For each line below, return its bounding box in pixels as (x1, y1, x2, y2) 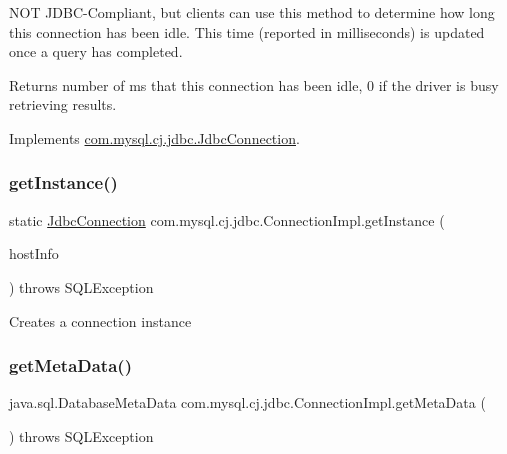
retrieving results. (9, 94, 117, 115)
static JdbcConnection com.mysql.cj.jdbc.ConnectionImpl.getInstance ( (9, 209, 445, 230)
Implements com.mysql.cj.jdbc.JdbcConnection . (9, 127, 300, 148)
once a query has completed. (9, 41, 183, 62)
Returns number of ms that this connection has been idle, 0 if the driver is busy (9, 74, 499, 95)
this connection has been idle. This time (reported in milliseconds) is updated (9, 21, 485, 42)
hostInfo (9, 243, 59, 264)
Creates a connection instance (9, 310, 192, 331)
